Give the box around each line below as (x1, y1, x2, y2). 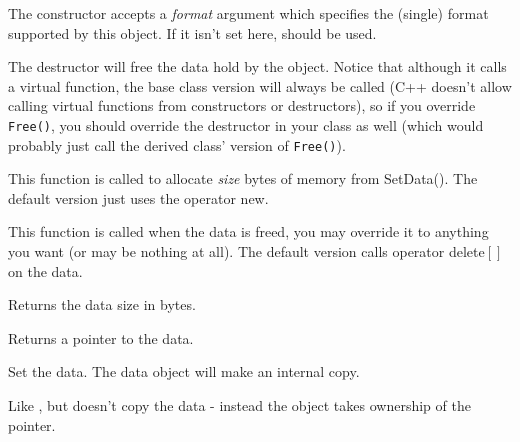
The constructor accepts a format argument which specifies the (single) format (8, 3, 489, 23)
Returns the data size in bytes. (8, 294, 196, 315)
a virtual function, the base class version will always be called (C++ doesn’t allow (8, 75, 512, 96)
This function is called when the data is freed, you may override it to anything (8, 221, 489, 242)
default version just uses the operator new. (8, 187, 269, 208)
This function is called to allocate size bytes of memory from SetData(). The (8, 168, 478, 189)
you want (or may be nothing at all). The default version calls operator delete (8, 241, 485, 262)
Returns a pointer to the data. (8, 327, 194, 348)
